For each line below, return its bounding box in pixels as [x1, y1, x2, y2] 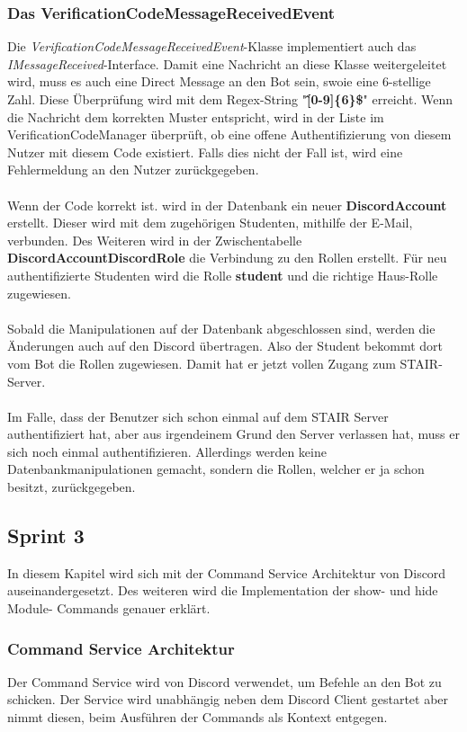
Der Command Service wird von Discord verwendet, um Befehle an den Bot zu [7, 672, 442, 691]
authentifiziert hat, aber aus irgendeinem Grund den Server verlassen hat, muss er [7, 424, 460, 443]
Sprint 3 [7, 522, 85, 549]
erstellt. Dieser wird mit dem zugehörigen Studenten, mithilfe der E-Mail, [7, 213, 413, 232]
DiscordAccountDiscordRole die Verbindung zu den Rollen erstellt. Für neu [7, 248, 447, 267]
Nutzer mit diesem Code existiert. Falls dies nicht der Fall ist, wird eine [7, 142, 403, 161]
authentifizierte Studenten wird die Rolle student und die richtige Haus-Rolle [7, 265, 438, 284]
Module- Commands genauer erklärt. [7, 599, 211, 618]
